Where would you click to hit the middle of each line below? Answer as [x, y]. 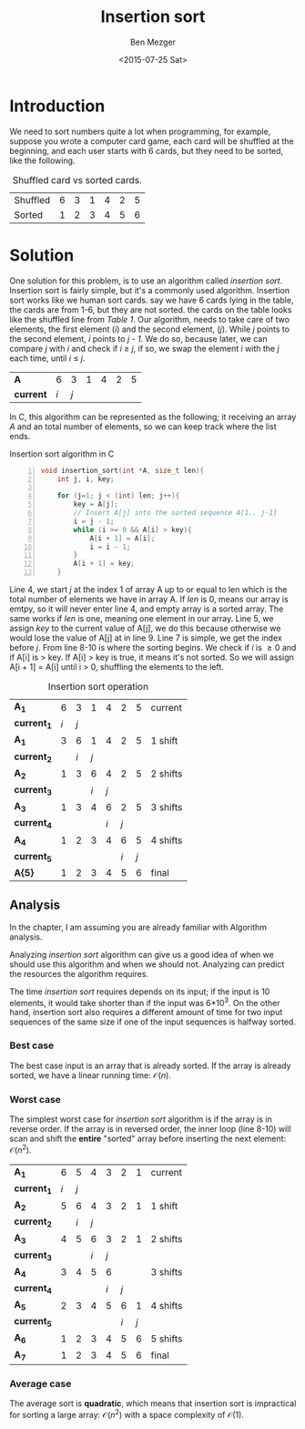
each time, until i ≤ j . [47, 358]
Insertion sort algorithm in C [62, 454]
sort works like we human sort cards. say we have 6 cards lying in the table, [152, 300]
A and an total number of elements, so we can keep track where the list [143, 427]
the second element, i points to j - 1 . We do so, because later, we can [138, 338]
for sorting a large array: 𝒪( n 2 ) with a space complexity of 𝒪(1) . [127, 1414]
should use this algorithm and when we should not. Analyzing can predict [147, 964]
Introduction [57, 106]
